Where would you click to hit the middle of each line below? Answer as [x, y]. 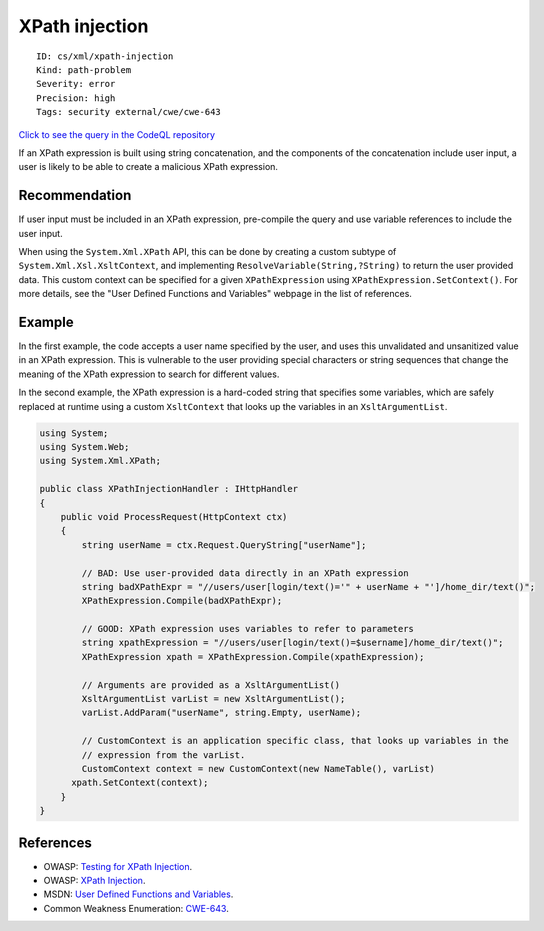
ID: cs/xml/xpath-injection [105, 56]
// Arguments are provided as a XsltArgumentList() [211, 684]
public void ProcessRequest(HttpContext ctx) [174, 516]
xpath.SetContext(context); [140, 783]
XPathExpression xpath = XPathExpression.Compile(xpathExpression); [253, 656]
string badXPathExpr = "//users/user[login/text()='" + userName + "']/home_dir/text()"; [308, 586]
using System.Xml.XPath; [100, 461]
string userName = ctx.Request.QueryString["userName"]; [224, 544]
